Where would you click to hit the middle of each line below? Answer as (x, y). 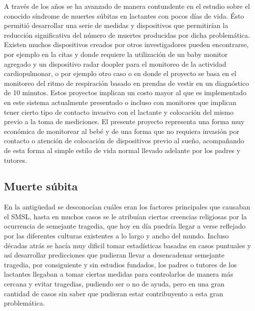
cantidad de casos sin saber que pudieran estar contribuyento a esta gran (113, 293)
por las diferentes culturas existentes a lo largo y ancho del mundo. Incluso (116, 236)
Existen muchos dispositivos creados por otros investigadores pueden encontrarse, (126, 44)
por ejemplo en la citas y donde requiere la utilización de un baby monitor (116, 54)
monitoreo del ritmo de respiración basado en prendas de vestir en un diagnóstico (127, 83)
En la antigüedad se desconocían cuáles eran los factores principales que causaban (127, 207)
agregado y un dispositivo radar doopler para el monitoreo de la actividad (115, 64)
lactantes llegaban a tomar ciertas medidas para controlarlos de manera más (119, 274)
